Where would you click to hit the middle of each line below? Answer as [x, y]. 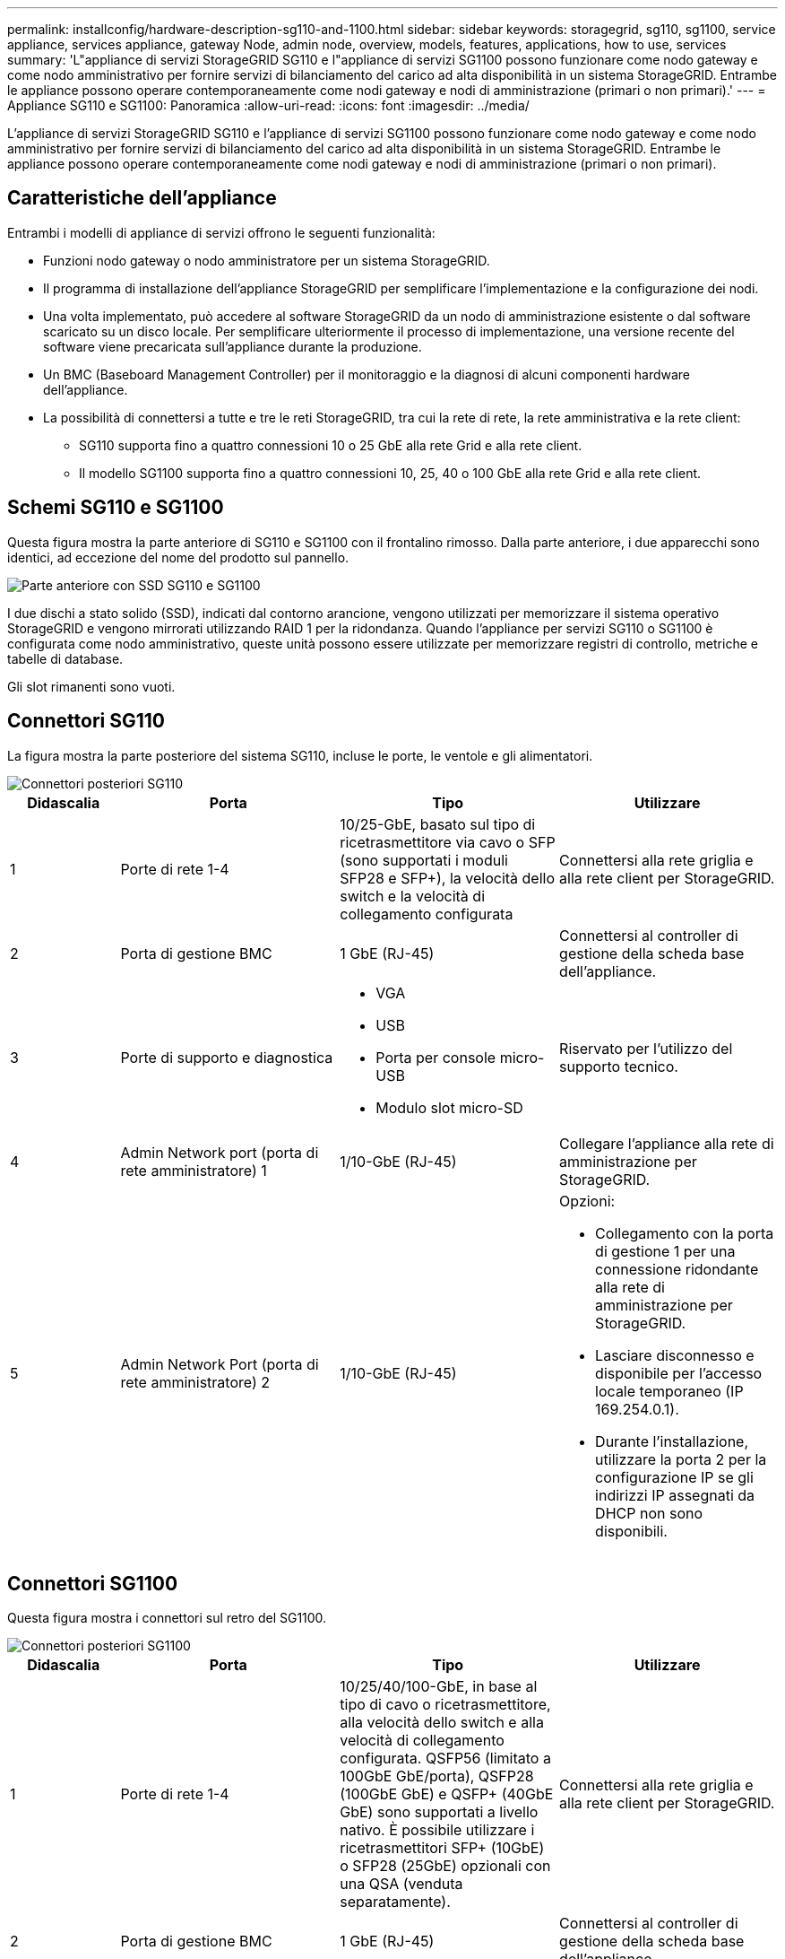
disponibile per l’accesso [679, 1373]
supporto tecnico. [619, 1066]
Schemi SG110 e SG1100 [116, 508]
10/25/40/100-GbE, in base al [439, 1687]
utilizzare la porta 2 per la [681, 1459]
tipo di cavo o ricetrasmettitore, [445, 1705]
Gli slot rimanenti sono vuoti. [91, 686]
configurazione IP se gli [674, 1477]
